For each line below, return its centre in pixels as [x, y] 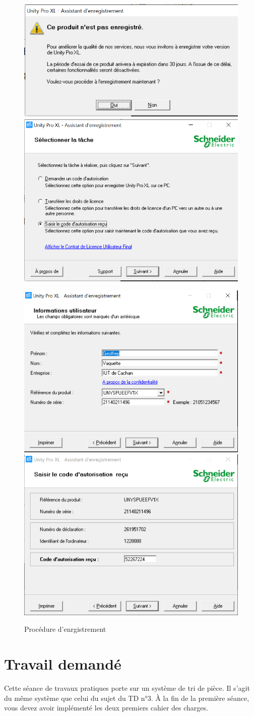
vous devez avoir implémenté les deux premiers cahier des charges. [106, 708]
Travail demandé [63, 664]
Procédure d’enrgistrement [65, 629]
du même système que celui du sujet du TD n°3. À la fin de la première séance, [127, 698]
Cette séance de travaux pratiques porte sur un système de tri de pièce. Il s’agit [127, 688]
